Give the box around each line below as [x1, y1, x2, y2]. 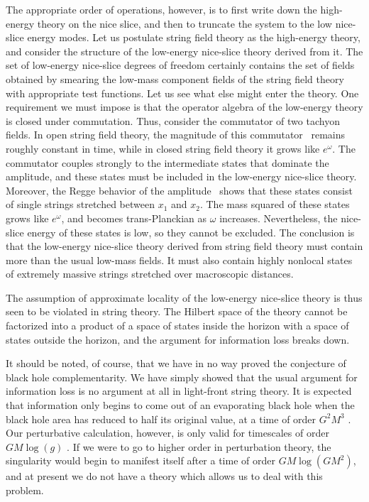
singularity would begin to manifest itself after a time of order [6, 453, 275, 468]
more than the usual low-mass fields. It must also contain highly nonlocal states [6, 252, 353, 267]
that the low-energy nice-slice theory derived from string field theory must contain [6, 239, 363, 253]
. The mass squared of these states [199, 197, 350, 212]
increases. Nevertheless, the [219, 210, 338, 225]
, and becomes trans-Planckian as [61, 210, 207, 225]
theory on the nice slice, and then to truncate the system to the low [37, 16, 332, 31]
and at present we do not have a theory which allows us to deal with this [6, 469, 323, 484]
